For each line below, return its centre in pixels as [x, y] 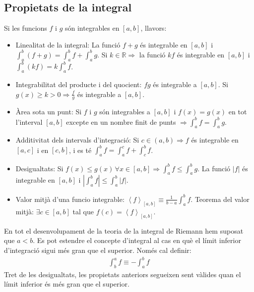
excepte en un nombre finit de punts [121, 122]
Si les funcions [26, 28]
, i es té [80, 150]
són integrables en [92, 28]
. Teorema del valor [220, 199]
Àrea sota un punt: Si [49, 112]
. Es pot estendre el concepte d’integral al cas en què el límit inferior [137, 240]
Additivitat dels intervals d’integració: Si [77, 140]
